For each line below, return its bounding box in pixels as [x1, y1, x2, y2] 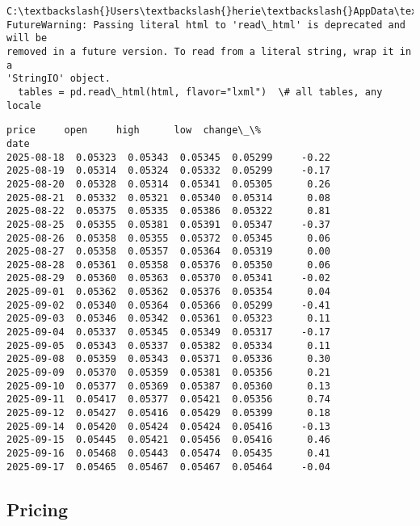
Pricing [6, 496, 69, 521]
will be [6, 32, 48, 44]
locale [6, 99, 41, 112]
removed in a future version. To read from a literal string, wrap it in [6, 45, 412, 57]
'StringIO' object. [6, 73, 111, 85]
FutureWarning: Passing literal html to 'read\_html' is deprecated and [6, 19, 405, 31]
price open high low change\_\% [6, 124, 261, 137]
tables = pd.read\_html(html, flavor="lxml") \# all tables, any [18, 86, 383, 98]
